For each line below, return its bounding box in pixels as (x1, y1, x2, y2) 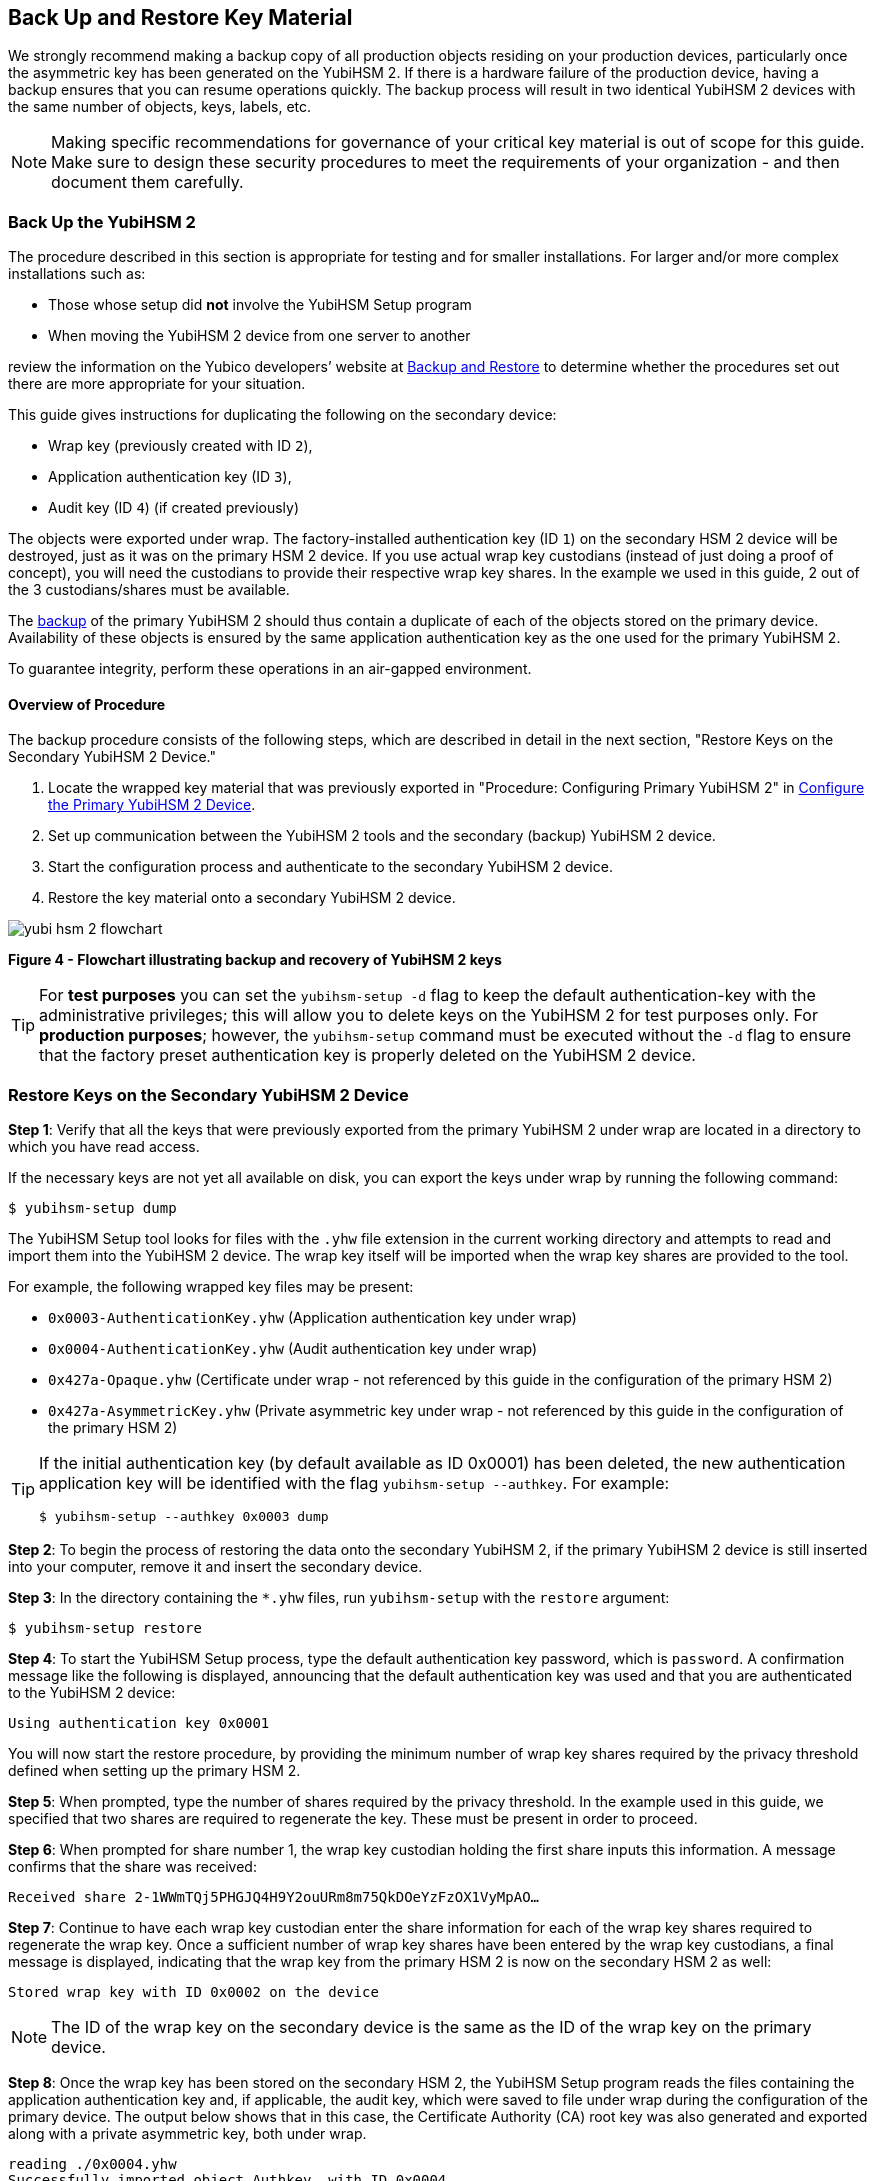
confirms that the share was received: (8, 1858, 257, 1876)
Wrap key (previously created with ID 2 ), (48, 437, 313, 455)
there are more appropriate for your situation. (8, 375, 306, 393)
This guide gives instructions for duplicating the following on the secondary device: (8, 406, 557, 424)
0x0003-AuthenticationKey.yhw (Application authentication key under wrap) (48, 1309, 577, 1327)
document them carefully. (51, 172, 244, 193)
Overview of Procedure (8, 695, 166, 713)
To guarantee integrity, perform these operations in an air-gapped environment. (8, 660, 532, 678)
